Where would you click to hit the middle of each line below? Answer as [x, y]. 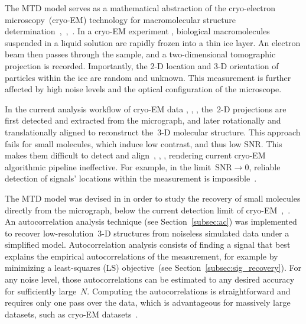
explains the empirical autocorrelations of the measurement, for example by [141, 256]
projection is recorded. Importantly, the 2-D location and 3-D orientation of [142, 65]
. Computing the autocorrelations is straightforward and [189, 291]
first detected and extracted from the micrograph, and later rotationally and [143, 120]
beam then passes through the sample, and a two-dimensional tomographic [140, 54]
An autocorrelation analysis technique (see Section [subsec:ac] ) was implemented [151, 221]
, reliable [265, 166]
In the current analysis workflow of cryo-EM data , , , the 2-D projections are [146, 108]
